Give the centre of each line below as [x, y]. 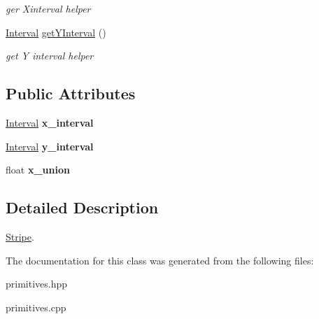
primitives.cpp [36, 307]
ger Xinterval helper [48, 8]
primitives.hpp [37, 284]
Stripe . [20, 236]
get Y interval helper [50, 56]
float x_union [38, 170]
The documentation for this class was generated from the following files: [160, 260]
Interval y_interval [50, 146]
